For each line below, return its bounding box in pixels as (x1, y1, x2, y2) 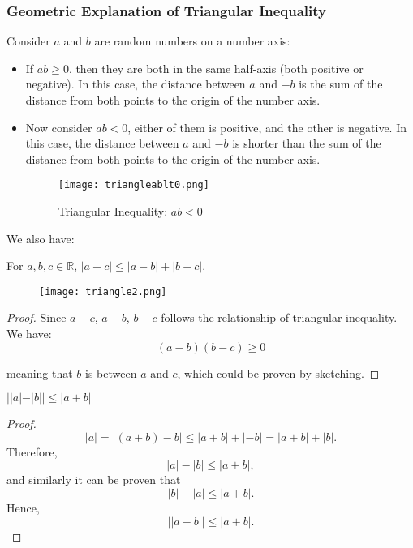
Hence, (6, 499, 40, 516)
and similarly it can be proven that (6, 471, 181, 488)
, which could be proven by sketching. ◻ (177, 364, 380, 381)
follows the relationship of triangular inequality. (161, 309, 398, 326)
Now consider (25, 118, 92, 135)
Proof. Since (6, 309, 67, 326)
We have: (6, 325, 52, 342)
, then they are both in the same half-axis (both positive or (68, 59, 364, 76)
